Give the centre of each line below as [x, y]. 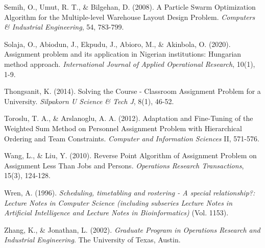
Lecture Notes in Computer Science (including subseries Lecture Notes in [118, 202]
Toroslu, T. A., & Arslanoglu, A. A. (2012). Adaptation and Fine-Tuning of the [129, 118]
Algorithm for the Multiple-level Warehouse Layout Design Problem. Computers [130, 17]
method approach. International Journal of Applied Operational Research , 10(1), [130, 64]
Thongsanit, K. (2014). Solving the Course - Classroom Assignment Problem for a [132, 91]
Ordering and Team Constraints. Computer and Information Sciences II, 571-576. [132, 138]
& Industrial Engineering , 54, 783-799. [64, 27]
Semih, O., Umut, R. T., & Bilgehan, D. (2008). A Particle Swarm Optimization [130, 7]
